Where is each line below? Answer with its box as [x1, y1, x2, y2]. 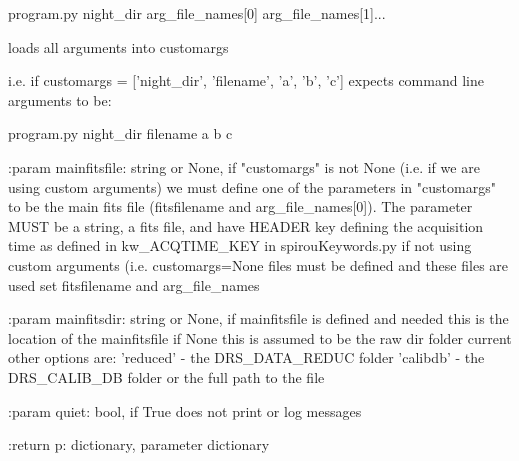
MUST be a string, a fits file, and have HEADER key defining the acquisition [8, 215, 484, 236]
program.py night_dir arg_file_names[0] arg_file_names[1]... [8, 3, 386, 23]
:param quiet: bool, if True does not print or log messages [8, 400, 362, 421]
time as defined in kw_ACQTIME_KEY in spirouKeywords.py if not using [8, 235, 472, 256]
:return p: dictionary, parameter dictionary [8, 434, 270, 455]
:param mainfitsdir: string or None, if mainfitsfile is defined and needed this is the [8, 308, 509, 329]
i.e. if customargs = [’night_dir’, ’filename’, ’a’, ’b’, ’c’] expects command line [8, 70, 484, 91]
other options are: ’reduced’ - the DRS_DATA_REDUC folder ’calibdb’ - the [8, 347, 485, 368]
